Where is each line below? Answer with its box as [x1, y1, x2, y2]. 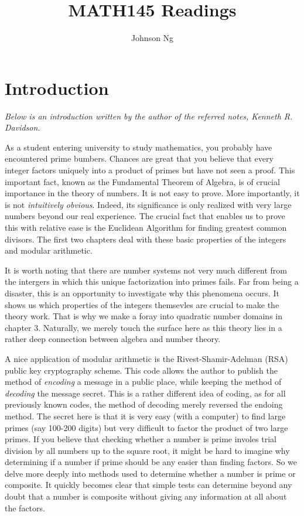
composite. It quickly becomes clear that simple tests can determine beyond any [5, 479, 292, 491]
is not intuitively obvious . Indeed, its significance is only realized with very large [5, 198, 292, 210]
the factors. [5, 501, 45, 514]
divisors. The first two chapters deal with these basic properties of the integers [5, 233, 286, 245]
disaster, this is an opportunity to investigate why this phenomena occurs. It [5, 286, 279, 299]
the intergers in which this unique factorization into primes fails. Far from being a [5, 275, 299, 288]
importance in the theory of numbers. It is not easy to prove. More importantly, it [5, 187, 300, 199]
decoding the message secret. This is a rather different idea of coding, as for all [5, 387, 286, 399]
